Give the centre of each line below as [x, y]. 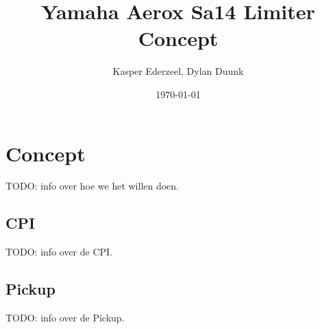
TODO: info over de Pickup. [65, 318]
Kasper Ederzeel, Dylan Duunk [178, 71]
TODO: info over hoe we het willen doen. [93, 186]
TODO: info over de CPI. [59, 252]
